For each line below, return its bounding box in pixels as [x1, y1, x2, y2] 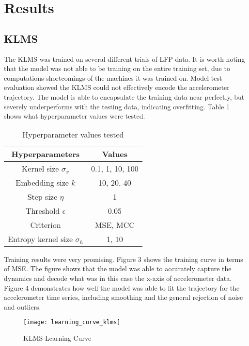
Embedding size [16, 176, 69, 188]
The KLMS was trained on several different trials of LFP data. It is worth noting [4, 53, 245, 64]
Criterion [30, 219, 61, 230]
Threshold [25, 205, 60, 216]
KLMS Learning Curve [23, 332, 92, 343]
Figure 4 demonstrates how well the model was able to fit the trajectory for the [4, 282, 240, 293]
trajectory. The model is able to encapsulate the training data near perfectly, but [4, 91, 245, 102]
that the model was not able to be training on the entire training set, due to [4, 63, 230, 73]
